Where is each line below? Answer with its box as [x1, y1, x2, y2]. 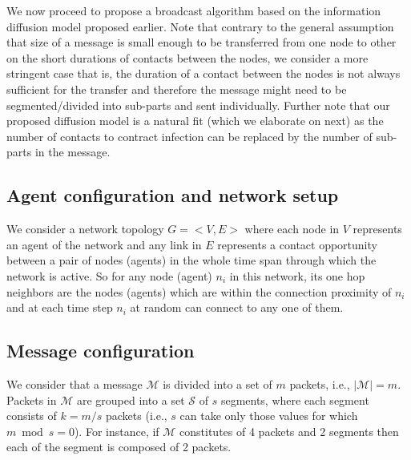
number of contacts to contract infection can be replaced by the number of [6, 127, 373, 144]
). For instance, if [74, 422, 159, 439]
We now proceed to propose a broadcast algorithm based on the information [6, 2, 381, 18]
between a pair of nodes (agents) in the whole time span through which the [6, 252, 377, 268]
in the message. [34, 143, 111, 160]
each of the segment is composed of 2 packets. [6, 438, 232, 455]
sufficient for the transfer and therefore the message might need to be [6, 80, 347, 97]
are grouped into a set [76, 391, 185, 408]
